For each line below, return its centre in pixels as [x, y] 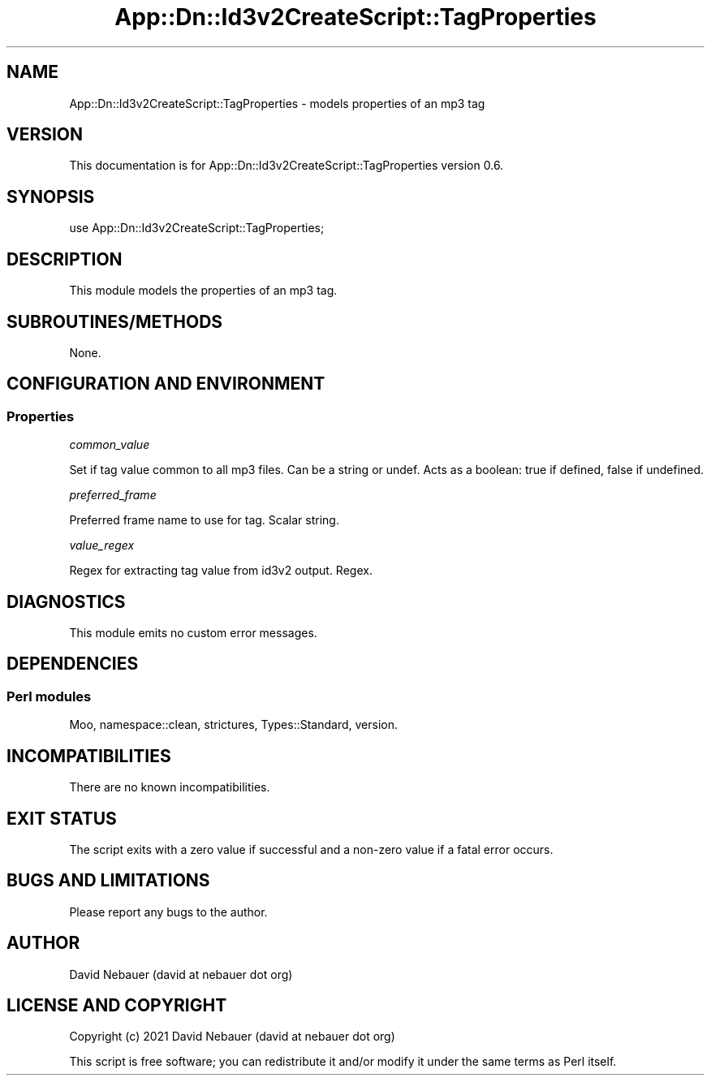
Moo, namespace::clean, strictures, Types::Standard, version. [234, 725]
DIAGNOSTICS [66, 601]
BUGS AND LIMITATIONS [108, 881]
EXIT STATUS [62, 818]
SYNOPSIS [51, 196]
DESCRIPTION [65, 259]
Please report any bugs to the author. [168, 912]
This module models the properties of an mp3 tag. [203, 291]
